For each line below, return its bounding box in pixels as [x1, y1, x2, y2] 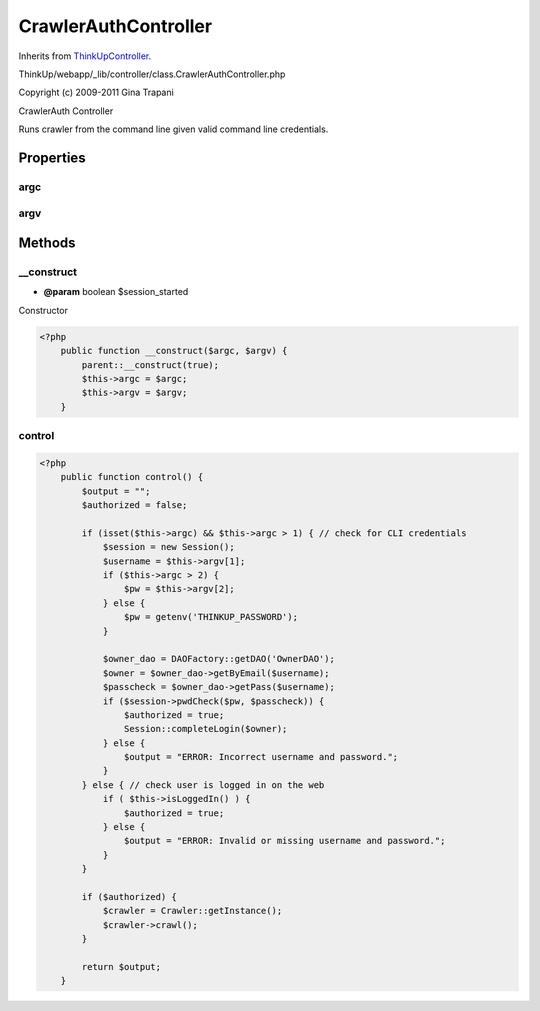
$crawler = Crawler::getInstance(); [102, 905, 283, 917]
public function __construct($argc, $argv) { [60, 345, 288, 357]
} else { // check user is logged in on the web [81, 779, 325, 790]
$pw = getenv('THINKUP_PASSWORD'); [123, 611, 299, 623]
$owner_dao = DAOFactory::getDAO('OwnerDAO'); [102, 653, 335, 665]
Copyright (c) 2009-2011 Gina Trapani [18, 86, 174, 99]
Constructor [18, 304, 69, 316]
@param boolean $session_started [43, 286, 189, 298]
